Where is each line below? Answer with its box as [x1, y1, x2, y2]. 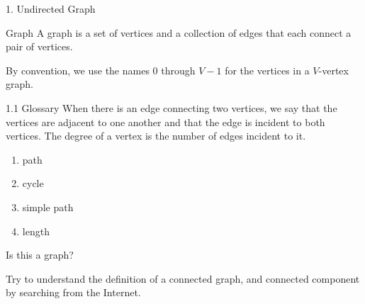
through [161, 62, 196, 77]
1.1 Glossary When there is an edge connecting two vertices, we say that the [6, 100, 337, 115]
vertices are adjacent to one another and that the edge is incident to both [6, 114, 325, 129]
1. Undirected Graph [6, 1, 96, 16]
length [22, 223, 50, 238]
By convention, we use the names [6, 62, 150, 77]
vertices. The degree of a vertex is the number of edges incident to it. [6, 128, 306, 143]
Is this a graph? [6, 247, 74, 262]
